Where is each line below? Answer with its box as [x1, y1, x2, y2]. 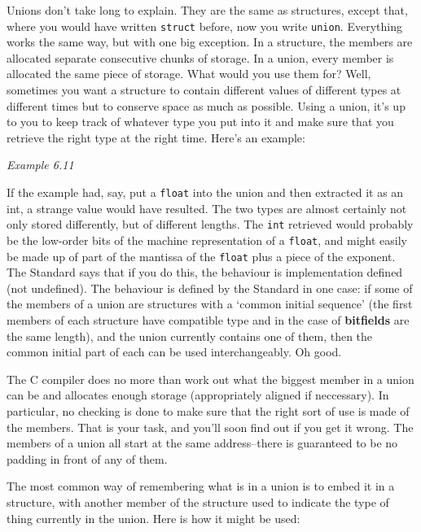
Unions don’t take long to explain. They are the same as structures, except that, [7, 2, 408, 18]
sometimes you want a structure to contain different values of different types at [7, 81, 401, 98]
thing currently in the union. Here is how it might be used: [7, 509, 300, 526]
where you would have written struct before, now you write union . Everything [7, 17, 402, 34]
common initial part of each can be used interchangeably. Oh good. [7, 343, 342, 360]
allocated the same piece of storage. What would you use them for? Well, [7, 65, 371, 82]
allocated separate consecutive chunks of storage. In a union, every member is [7, 49, 394, 66]
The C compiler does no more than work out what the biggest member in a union [7, 370, 414, 387]
